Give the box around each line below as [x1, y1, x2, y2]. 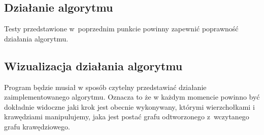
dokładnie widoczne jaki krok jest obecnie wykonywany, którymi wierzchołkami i [4, 101, 255, 112]
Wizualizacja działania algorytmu [4, 58, 183, 73]
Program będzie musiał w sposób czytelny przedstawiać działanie [4, 81, 207, 92]
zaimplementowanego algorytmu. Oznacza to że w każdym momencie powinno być [4, 92, 260, 102]
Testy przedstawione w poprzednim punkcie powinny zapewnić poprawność [4, 23, 239, 34]
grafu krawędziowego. [4, 121, 70, 131]
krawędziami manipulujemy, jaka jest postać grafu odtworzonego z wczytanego [4, 111, 249, 122]
